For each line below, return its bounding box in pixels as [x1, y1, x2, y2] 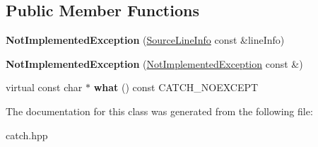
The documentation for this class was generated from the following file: [6, 103, 313, 118]
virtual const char [6, 80, 83, 95]
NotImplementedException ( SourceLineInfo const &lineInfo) [6, 33, 285, 47]
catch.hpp [6, 127, 48, 142]
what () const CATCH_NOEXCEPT [93, 80, 259, 95]
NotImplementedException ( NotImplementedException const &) [6, 56, 303, 71]
